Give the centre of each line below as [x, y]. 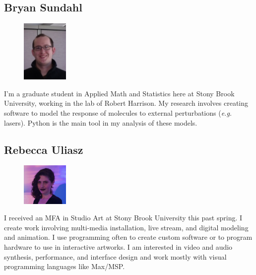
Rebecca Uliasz [44, 149]
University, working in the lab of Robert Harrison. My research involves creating [126, 103]
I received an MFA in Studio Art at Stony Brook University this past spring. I [123, 218]
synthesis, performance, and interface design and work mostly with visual [115, 256]
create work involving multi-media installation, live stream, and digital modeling [126, 227]
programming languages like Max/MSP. [64, 266]
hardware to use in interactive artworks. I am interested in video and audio [118, 247]
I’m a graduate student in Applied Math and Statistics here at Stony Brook [119, 93]
